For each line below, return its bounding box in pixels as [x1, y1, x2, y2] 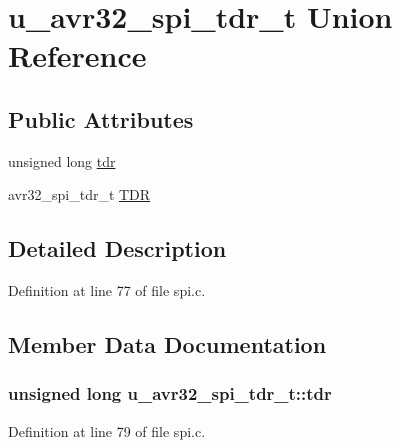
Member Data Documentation [8, 329, 327, 360]
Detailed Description [8, 233, 227, 264]
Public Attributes [8, 103, 194, 134]
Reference [8, 35, 147, 76]
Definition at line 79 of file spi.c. [8, 420, 206, 441]
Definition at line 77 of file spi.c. [8, 280, 206, 301]
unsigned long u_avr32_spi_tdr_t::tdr [8, 381, 332, 406]
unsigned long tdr [8, 150, 116, 171]
